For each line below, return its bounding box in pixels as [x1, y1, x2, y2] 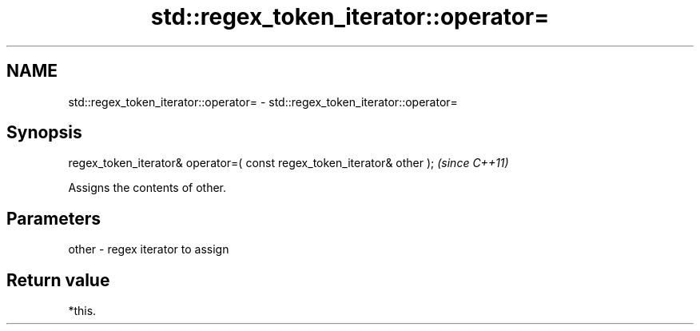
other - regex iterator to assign [68, 242, 229, 257]
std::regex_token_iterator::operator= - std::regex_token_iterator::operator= [68, 94, 458, 109]
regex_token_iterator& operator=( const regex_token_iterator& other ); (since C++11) [68, 156, 509, 170]
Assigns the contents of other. [68, 181, 227, 195]
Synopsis [6, 122, 82, 143]
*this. [68, 304, 97, 318]
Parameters [6, 208, 101, 229]
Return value [6, 269, 110, 290]
